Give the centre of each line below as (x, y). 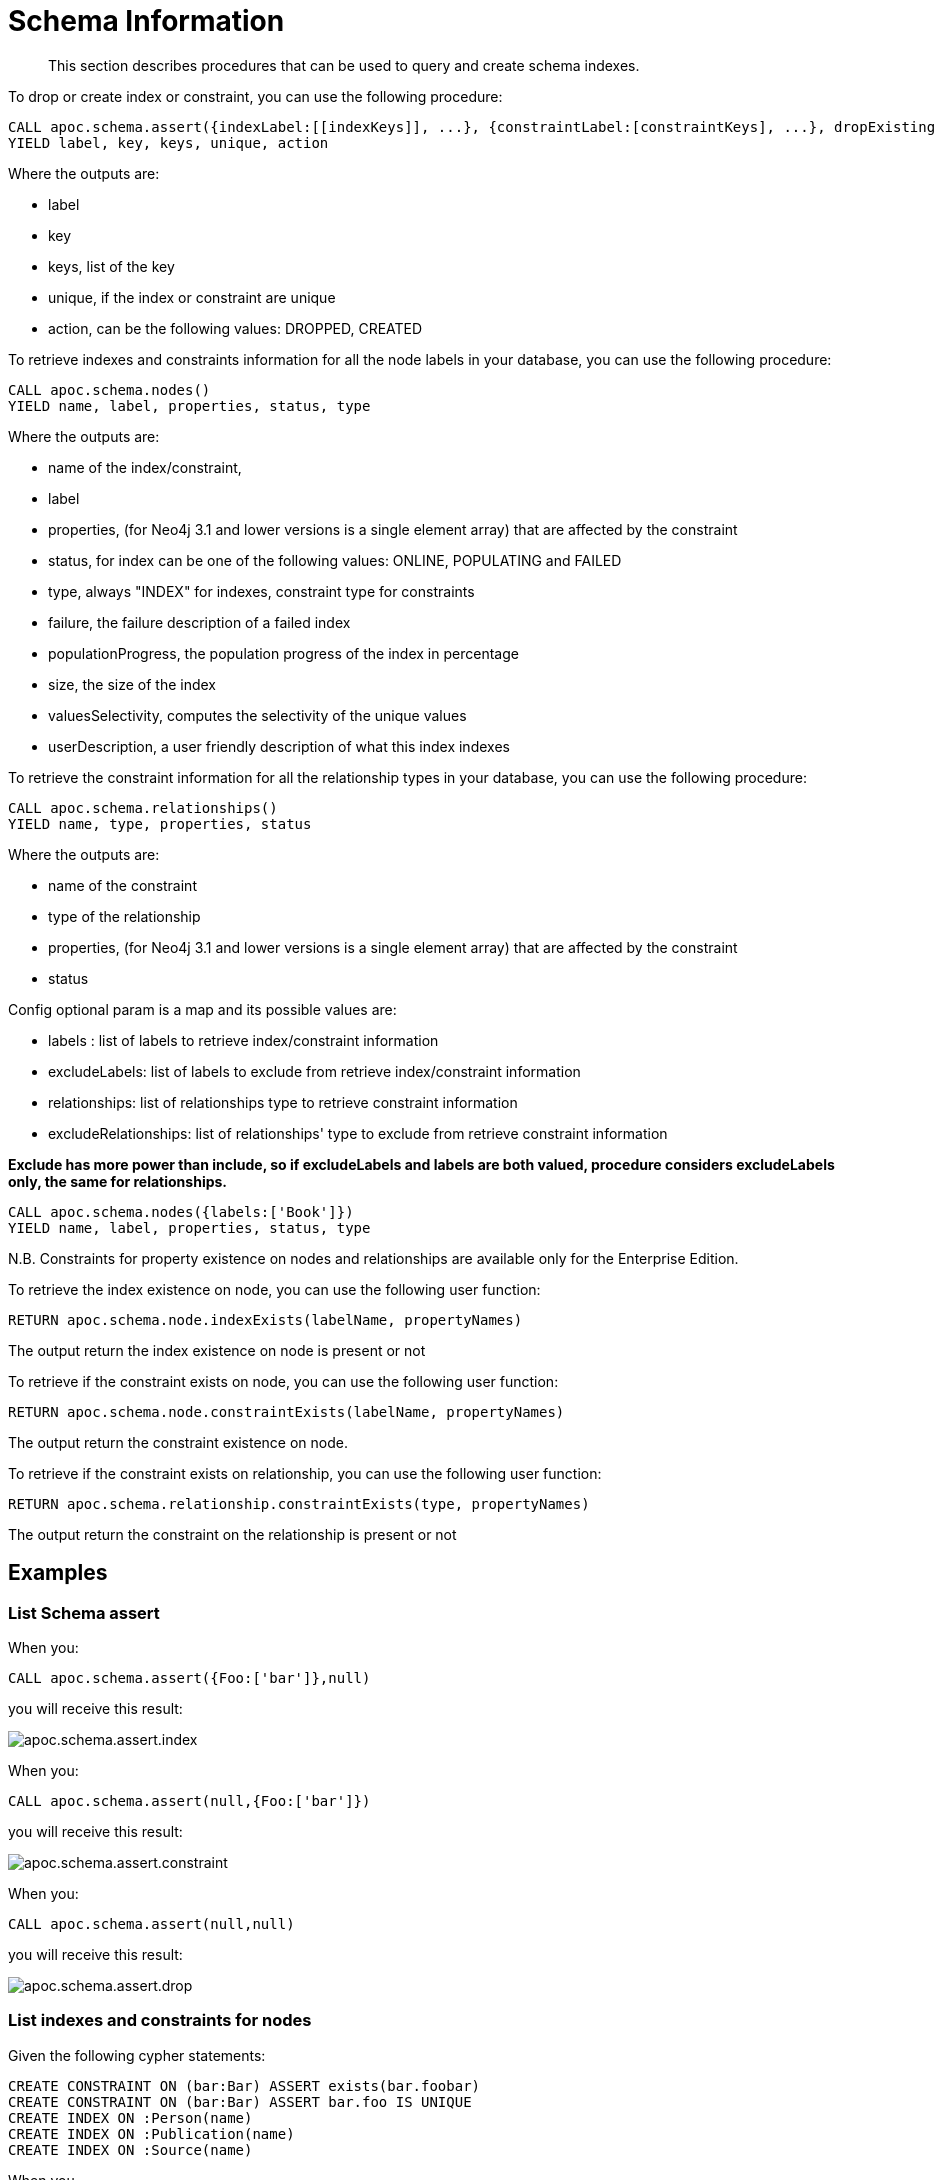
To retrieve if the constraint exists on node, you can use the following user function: (283, 1381)
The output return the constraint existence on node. (178, 1442)
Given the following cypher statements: (137, 2055)
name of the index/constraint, (145, 467)
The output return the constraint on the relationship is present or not (232, 1534)
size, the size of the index (132, 684)
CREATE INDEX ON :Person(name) (130, 2117)
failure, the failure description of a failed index (199, 622)
